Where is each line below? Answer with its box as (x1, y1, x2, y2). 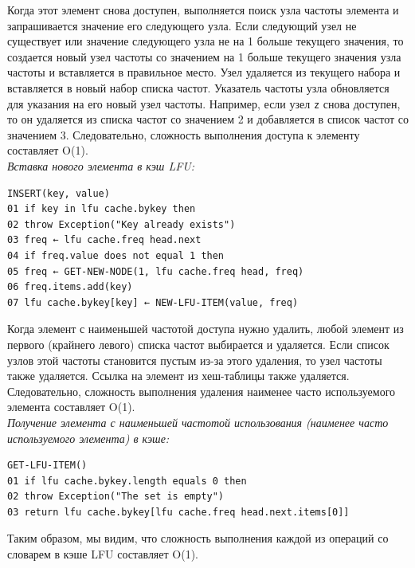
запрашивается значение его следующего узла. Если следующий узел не (7, 17, 357, 33)
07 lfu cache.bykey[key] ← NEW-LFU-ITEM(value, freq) (7, 296, 299, 308)
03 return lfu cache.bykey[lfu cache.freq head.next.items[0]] (7, 506, 350, 518)
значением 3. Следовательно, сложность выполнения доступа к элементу (7, 126, 360, 143)
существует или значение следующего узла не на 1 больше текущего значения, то (7, 33, 404, 49)
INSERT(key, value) (7, 187, 110, 199)
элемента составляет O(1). (7, 398, 135, 415)
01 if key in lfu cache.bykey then (7, 203, 196, 215)
